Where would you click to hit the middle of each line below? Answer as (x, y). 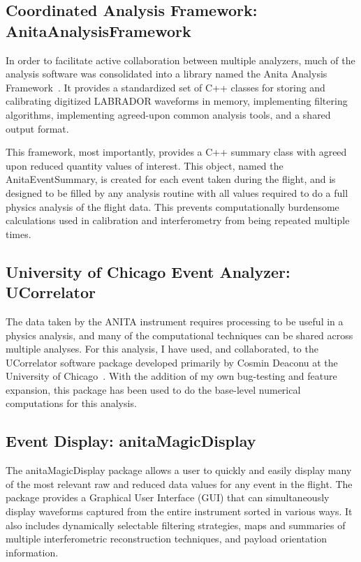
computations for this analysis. (71, 403)
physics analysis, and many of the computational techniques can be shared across (179, 335)
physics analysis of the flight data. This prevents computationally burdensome (172, 206)
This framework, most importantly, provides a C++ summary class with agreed (176, 152)
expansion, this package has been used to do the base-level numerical (153, 389)
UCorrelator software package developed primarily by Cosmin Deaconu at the (172, 362)
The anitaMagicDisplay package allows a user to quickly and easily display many (179, 470)
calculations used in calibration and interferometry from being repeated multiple (178, 220)
